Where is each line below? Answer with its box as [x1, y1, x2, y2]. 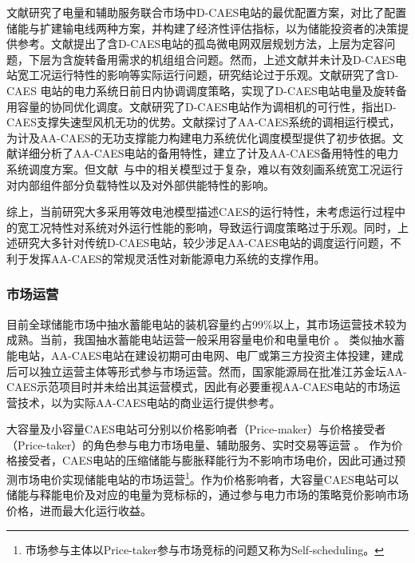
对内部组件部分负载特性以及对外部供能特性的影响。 [6, 176, 275, 193]
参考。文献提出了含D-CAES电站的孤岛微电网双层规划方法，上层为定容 [17, 35, 385, 52]
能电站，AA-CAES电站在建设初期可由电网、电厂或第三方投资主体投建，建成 [6, 346, 404, 363]
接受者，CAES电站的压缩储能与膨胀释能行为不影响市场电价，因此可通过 [17, 452, 394, 469]
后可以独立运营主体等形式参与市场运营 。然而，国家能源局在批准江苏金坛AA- [6, 362, 407, 379]
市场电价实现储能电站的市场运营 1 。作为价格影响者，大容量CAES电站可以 [17, 469, 399, 487]
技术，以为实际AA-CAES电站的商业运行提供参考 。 [17, 393, 281, 410]
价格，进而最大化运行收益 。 [6, 501, 152, 518]
